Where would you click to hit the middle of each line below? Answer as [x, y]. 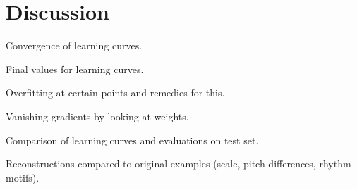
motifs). [23, 177]
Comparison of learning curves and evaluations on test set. [132, 140]
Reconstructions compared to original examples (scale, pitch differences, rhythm [178, 164]
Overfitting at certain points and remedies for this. [115, 93]
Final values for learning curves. [75, 69]
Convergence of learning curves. [74, 45]
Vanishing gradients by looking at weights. [97, 116]
